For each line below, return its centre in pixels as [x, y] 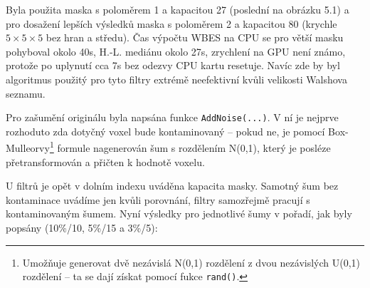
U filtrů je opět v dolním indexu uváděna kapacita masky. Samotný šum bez [172, 186]
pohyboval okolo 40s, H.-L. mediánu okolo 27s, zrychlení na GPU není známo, [176, 51]
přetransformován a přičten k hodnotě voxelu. [105, 161]
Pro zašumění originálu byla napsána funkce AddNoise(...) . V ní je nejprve [172, 117]
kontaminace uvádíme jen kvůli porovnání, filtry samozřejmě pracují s [158, 199]
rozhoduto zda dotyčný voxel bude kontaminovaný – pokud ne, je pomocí [165, 131]
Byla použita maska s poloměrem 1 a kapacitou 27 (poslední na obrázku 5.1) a [178, 9]
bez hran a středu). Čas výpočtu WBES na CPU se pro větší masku [195, 37]
